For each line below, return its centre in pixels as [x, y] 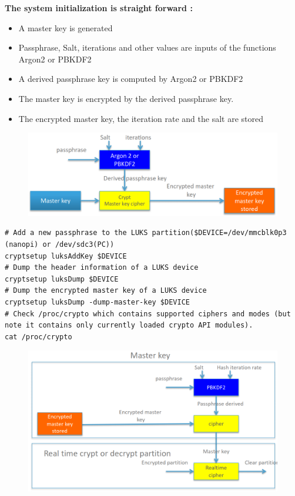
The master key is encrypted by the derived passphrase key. [126, 98]
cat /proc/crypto [38, 337]
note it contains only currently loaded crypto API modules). [129, 325]
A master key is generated [66, 27]
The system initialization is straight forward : [99, 8]
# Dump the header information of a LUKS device [102, 268]
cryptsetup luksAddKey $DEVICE [66, 256]
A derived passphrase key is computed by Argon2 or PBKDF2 [131, 79]
